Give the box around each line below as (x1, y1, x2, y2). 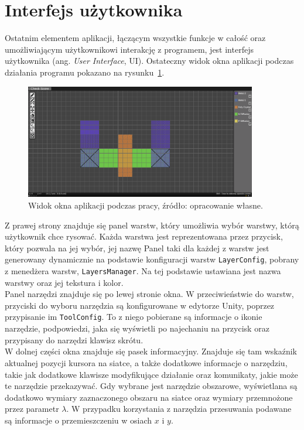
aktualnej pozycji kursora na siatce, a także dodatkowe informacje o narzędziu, (5, 356, 288, 368)
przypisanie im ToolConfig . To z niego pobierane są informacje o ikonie (5, 310, 262, 323)
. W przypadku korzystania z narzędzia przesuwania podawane (66, 402, 292, 415)
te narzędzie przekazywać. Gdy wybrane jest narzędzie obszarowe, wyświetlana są (5, 380, 298, 392)
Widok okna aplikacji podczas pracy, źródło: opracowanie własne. (28, 199, 263, 211)
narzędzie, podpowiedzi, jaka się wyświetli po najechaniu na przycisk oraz (5, 322, 269, 335)
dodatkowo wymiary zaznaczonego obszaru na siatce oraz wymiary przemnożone (5, 391, 293, 403)
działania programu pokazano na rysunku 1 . (5, 66, 165, 78)
